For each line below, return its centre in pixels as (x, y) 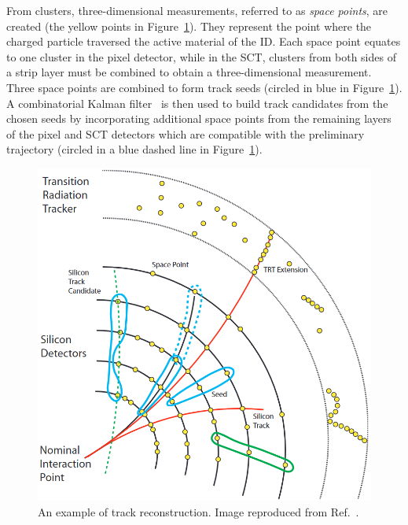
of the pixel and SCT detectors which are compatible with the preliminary (186, 133)
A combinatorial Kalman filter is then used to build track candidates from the (197, 103)
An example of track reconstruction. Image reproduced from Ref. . (198, 512)
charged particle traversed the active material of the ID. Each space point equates (204, 41)
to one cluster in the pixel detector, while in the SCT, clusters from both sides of (201, 56)
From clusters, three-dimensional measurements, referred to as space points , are (197, 10)
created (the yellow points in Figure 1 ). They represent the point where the (189, 26)
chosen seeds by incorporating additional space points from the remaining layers (199, 118)
